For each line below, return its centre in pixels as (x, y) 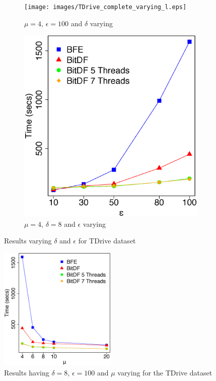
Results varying (28, 241)
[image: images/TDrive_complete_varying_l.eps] (105, 7)
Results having (27, 372)
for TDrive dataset (107, 241)
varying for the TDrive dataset (165, 372)
